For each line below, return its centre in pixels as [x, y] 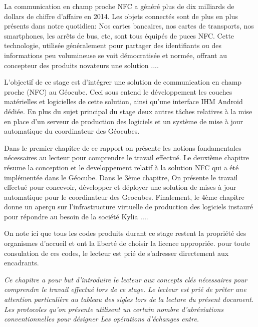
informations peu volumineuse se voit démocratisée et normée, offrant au [115, 55]
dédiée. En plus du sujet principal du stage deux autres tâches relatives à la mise [128, 111]
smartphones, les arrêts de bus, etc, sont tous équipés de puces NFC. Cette [119, 35]
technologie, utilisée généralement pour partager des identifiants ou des [113, 45]
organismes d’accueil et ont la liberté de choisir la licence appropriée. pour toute [127, 243]
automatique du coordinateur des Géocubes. [72, 131]
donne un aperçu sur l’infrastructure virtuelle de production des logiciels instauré [128, 207]
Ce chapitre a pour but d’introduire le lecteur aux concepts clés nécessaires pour [126, 279]
